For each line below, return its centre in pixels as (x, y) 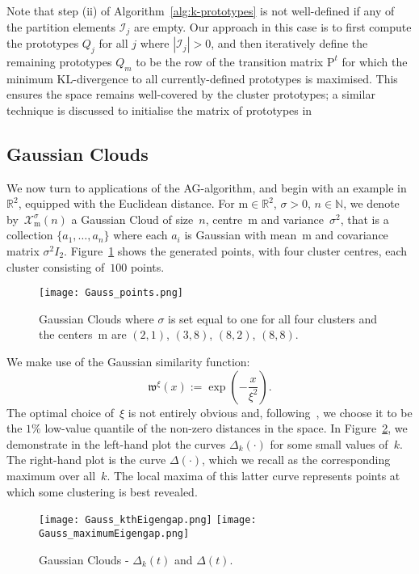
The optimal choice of (60, 412)
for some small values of (329, 443)
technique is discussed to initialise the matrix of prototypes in (159, 110)
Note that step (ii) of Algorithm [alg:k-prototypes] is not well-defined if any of (201, 11)
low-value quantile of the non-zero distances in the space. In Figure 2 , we (226, 428)
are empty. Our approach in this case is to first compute (272, 26)
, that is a (365, 219)
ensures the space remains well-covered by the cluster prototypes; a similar (191, 94)
